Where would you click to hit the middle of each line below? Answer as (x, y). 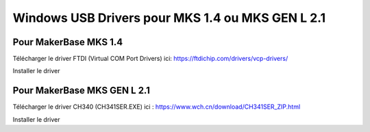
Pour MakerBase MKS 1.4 (68, 42)
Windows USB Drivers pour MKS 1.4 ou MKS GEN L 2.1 (169, 18)
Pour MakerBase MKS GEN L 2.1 (82, 91)
